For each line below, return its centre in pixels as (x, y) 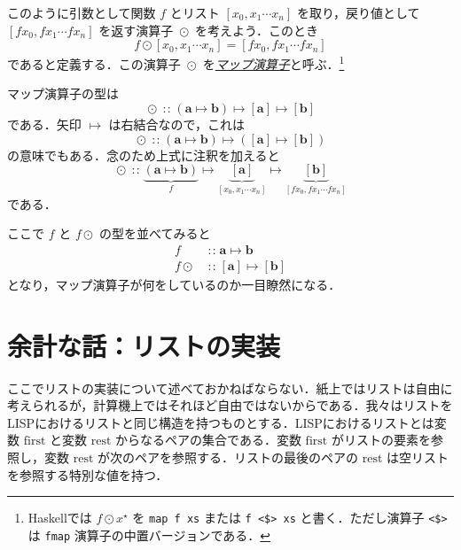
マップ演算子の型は (63, 93)
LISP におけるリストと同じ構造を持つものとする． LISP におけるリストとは (221, 422)
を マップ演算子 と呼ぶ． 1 (273, 62)
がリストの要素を (381, 440)
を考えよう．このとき (257, 30)
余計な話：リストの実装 (144, 345)
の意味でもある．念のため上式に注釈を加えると (144, 155)
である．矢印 (44, 124)
